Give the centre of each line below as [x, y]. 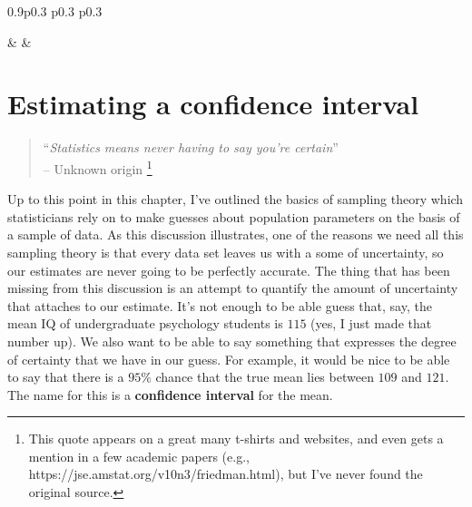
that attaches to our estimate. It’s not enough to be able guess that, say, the [220, 305]
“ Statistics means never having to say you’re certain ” [191, 147]
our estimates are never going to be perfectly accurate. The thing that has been [229, 270]
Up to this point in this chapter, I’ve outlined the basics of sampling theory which [236, 199]
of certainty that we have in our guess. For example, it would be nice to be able [229, 359]
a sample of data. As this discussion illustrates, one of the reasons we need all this [236, 234]
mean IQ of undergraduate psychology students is [145, 323]
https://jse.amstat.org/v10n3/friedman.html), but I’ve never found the [226, 474]
